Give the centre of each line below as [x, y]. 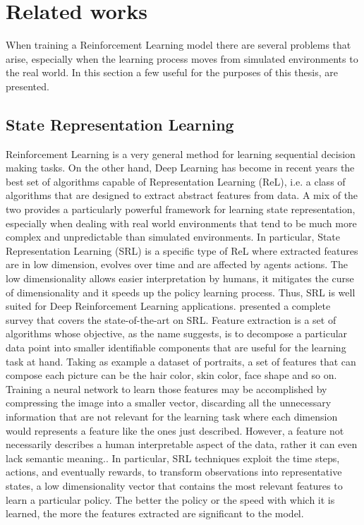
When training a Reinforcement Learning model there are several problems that [178, 45]
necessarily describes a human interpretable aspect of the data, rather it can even [182, 444]
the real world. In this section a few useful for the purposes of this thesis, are [172, 72]
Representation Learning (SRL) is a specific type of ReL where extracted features [182, 250]
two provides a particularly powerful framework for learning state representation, [181, 209]
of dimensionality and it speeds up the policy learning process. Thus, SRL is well [181, 292]
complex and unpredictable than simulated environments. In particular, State [173, 237]
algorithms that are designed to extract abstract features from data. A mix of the [182, 195]
